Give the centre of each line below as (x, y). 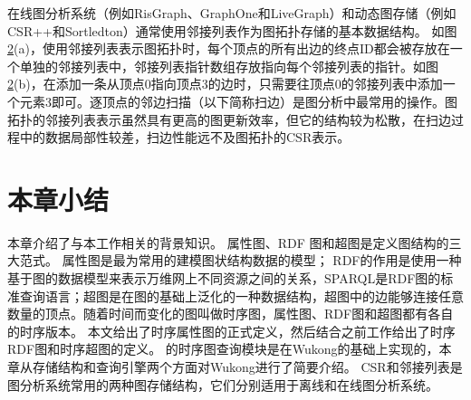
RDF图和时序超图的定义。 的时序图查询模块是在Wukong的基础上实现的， (223, 349)
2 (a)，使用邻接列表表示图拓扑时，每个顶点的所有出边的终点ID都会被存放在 (229, 48)
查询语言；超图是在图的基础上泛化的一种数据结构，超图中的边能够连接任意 (241, 295)
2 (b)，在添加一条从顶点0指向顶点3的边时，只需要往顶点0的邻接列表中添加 (225, 84)
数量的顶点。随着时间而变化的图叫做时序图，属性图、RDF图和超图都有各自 (231, 314)
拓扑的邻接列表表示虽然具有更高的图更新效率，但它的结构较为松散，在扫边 (229, 119)
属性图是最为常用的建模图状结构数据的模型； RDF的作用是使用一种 (262, 260)
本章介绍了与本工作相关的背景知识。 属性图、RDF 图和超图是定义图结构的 (228, 242)
